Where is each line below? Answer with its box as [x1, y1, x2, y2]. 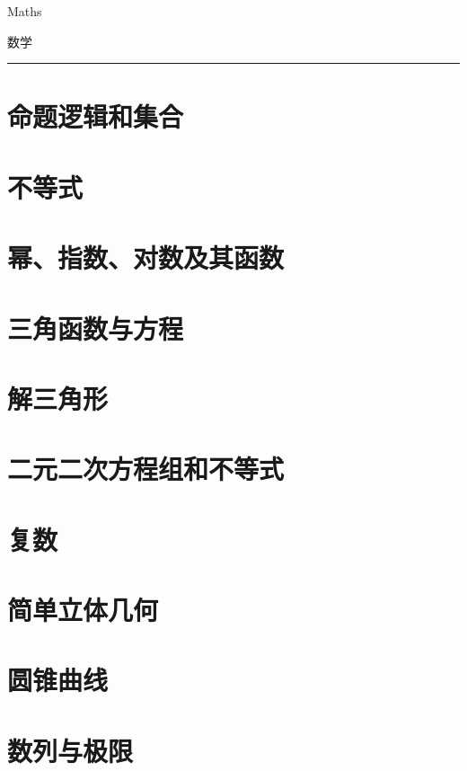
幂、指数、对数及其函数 [7, 239, 285, 276]
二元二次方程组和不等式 [7, 450, 285, 487]
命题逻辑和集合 [7, 98, 184, 135]
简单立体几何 [7, 591, 159, 627]
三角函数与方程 [7, 309, 184, 346]
